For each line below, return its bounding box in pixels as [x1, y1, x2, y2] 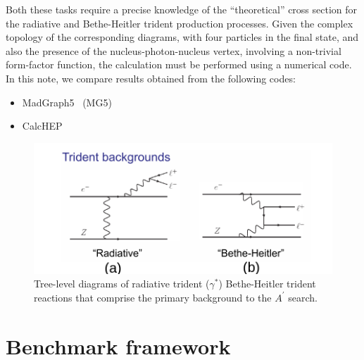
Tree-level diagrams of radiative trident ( [34, 276, 210, 291]
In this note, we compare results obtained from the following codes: [6, 70, 296, 85]
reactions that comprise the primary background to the [34, 290, 272, 304]
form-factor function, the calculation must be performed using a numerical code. [6, 57, 352, 72]
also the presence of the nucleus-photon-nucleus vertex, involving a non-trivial [6, 43, 341, 58]
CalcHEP [22, 118, 63, 133]
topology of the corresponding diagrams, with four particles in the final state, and [6, 30, 359, 44]
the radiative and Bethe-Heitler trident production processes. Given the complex [6, 15, 353, 30]
